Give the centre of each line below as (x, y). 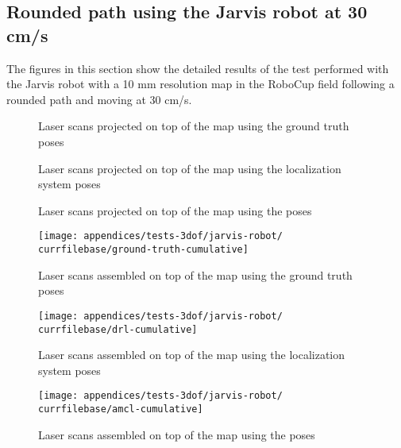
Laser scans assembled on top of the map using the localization (192, 355)
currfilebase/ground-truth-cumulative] (143, 249)
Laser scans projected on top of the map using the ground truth (194, 126)
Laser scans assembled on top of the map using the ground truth (195, 274)
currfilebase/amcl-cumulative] (121, 409)
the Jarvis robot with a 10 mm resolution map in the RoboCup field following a (200, 84)
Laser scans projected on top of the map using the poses (175, 210)
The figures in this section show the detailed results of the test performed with (198, 68)
